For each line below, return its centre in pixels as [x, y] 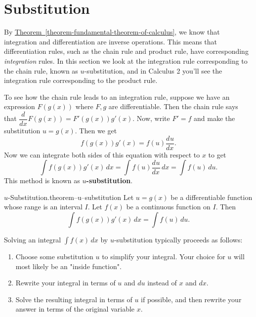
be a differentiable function [212, 197]
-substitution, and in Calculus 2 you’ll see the [153, 70]
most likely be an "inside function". [68, 266]
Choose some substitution [54, 256]
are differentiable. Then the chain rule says [173, 106]
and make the [214, 118]
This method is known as [42, 180]
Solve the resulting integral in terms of [74, 299]
